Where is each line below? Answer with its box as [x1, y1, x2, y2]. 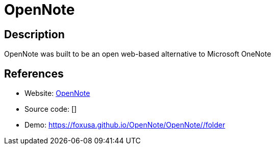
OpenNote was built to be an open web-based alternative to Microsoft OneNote [4, 49, 271, 59]
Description [4, 28, 65, 41]
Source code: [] [24, 105, 77, 114]
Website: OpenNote [24, 89, 90, 98]
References [4, 67, 64, 80]
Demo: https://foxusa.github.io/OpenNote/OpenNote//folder [24, 120, 226, 130]
